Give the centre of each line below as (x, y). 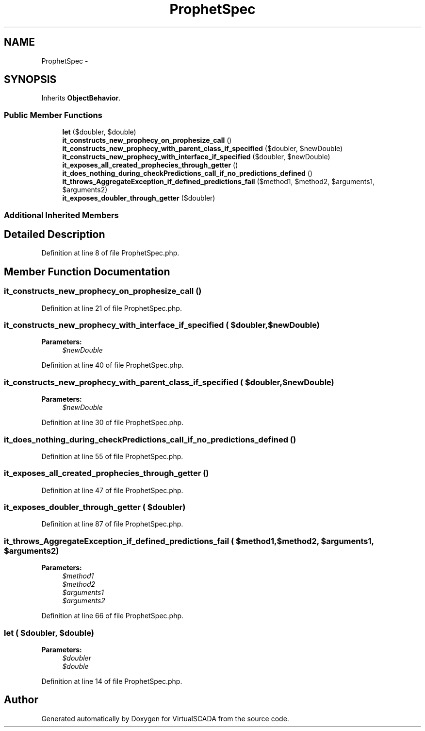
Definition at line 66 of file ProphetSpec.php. (113, 616)
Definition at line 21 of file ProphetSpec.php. (112, 308)
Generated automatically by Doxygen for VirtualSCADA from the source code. (165, 718)
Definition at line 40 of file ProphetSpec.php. (113, 365)
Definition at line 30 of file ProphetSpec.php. (113, 423)
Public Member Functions (53, 115)
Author (21, 700)
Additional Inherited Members (61, 215)
